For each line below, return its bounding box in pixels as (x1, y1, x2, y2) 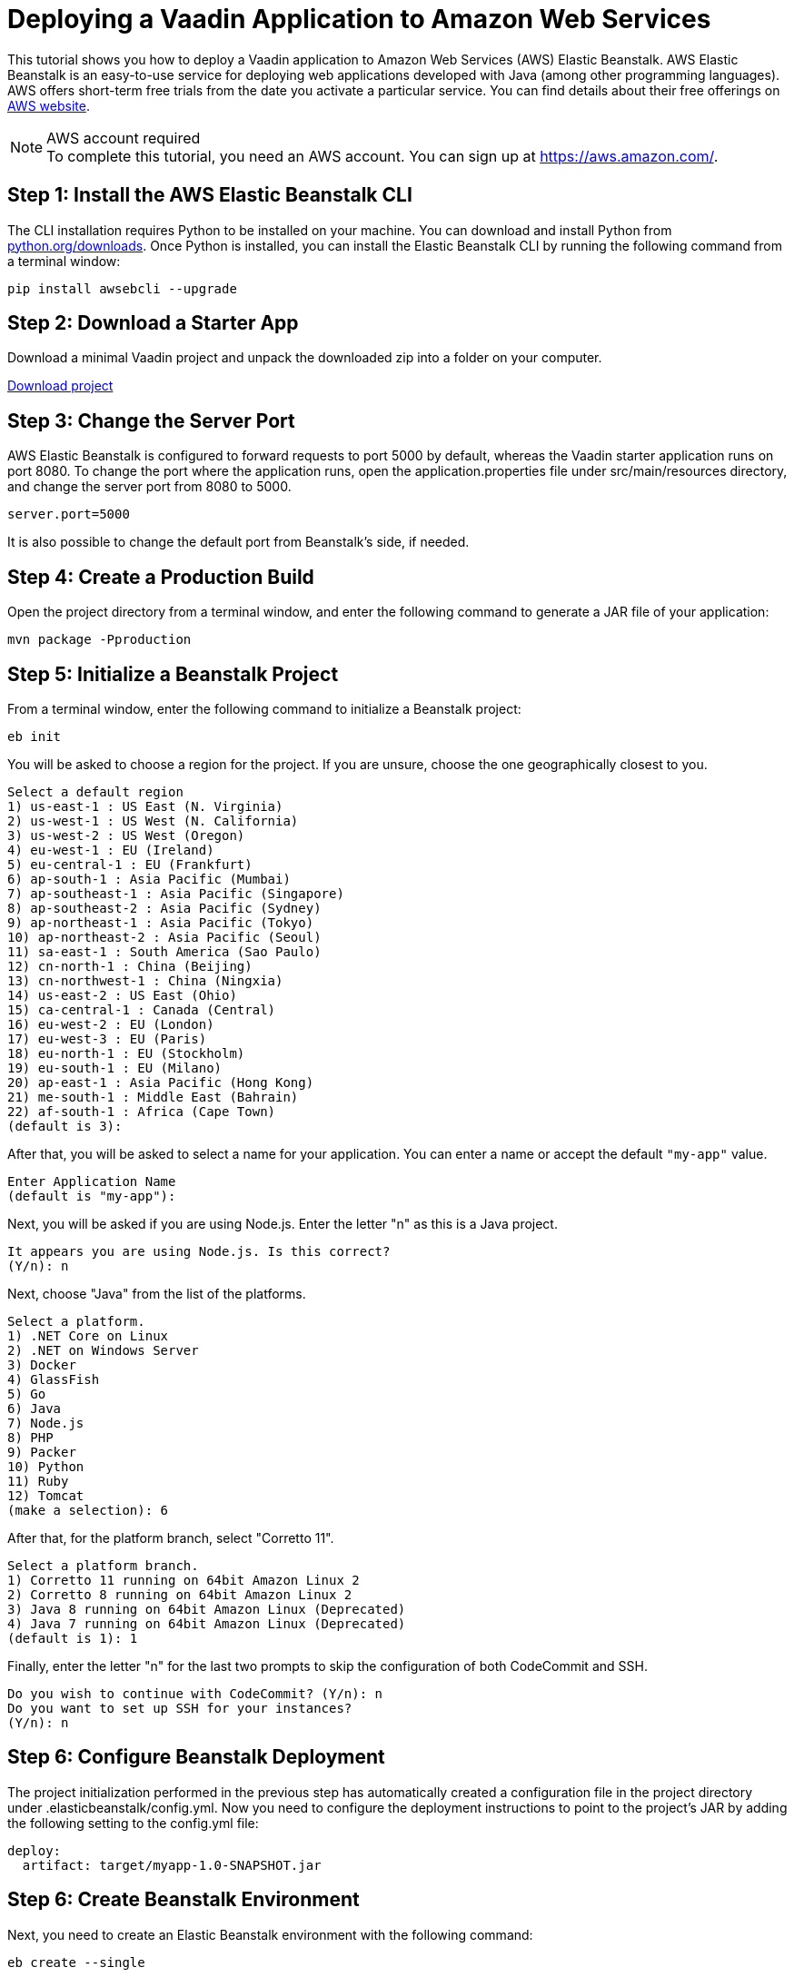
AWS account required (46, 128, 201, 147)
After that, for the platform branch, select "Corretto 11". (7, 1529, 334, 1546)
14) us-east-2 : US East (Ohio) (7, 987, 237, 1003)
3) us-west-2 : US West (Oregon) (7, 827, 245, 843)
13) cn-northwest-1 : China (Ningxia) (7, 973, 283, 988)
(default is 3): (7, 1118, 123, 1133)
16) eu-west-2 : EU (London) (7, 1016, 214, 1032)
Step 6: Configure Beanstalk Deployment (7, 1745, 385, 1769)
